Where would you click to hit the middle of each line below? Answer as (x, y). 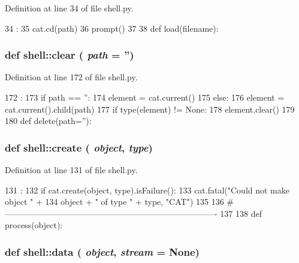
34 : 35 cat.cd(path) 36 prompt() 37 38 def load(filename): (112, 28)
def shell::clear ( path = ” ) (70, 55)
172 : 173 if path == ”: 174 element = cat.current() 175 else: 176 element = (145, 97)
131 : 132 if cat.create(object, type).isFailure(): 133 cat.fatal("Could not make (147, 190)
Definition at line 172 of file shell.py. (71, 77)
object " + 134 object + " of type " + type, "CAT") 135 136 (114, 202)
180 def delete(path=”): (48, 121)
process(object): (34, 225)
